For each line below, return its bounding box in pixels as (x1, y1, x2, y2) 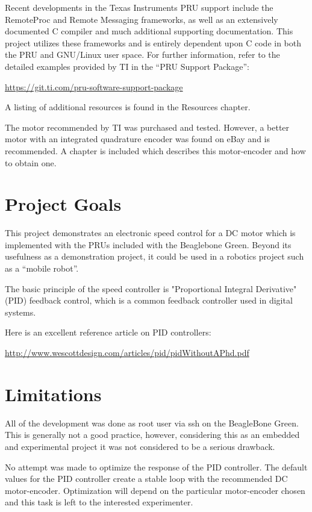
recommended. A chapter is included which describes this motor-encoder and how (5, 144, 306, 157)
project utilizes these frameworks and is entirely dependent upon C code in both (5, 36, 302, 49)
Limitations (5, 381, 102, 406)
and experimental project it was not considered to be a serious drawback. (5, 440, 275, 452)
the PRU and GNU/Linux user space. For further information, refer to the (5, 48, 280, 61)
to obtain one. (5, 156, 57, 169)
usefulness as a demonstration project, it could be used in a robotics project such (5, 250, 304, 263)
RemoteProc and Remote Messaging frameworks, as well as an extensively (5, 13, 278, 25)
